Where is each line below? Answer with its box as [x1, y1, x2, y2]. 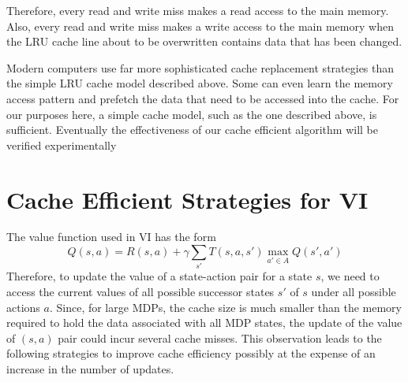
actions [6, 299, 40, 315]
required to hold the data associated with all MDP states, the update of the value [6, 314, 402, 331]
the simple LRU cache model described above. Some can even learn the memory [6, 75, 393, 91]
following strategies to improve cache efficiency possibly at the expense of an [6, 345, 376, 362]
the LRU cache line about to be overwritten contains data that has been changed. [6, 33, 402, 50]
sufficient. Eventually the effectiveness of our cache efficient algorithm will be [6, 121, 379, 138]
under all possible [311, 283, 396, 299]
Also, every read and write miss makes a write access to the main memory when [6, 17, 394, 34]
